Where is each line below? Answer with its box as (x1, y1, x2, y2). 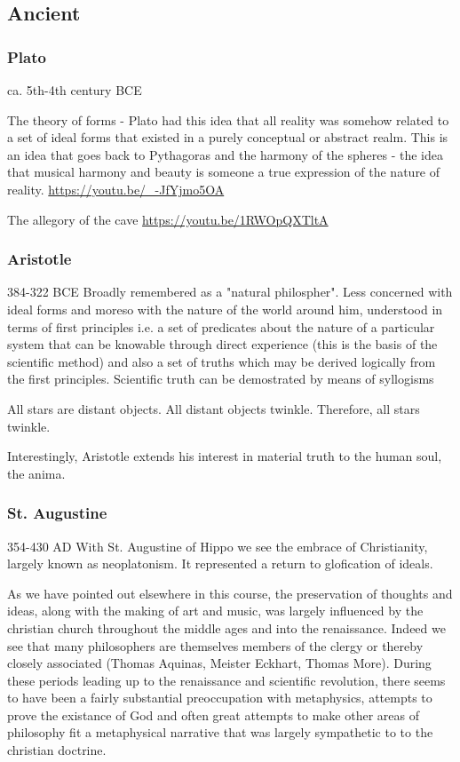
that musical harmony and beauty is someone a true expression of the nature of (7, 163, 440, 181)
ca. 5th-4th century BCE (7, 81, 142, 99)
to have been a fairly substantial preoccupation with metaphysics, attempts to (7, 688, 432, 707)
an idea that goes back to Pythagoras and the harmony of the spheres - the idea (7, 145, 443, 163)
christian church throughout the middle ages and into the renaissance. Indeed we (7, 618, 446, 637)
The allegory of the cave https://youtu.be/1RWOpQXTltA (7, 210, 329, 228)
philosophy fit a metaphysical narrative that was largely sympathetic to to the (7, 723, 433, 742)
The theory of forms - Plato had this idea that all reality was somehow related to (7, 110, 449, 129)
